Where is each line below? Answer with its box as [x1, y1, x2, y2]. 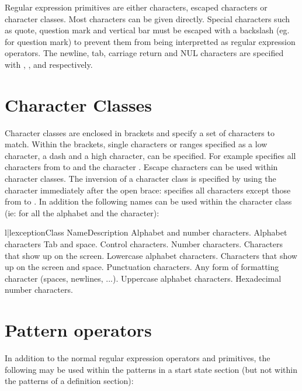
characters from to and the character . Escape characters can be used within [5, 161, 278, 173]
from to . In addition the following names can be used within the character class [5, 195, 292, 207]
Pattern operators [5, 318, 152, 342]
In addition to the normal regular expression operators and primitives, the [5, 352, 270, 364]
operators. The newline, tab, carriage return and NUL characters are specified [5, 47, 284, 59]
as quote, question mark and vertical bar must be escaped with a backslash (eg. [5, 24, 290, 36]
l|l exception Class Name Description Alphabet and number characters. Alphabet [5, 226, 287, 238]
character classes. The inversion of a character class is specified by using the [5, 172, 276, 185]
